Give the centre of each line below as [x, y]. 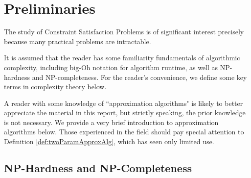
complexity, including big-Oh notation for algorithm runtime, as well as [111, 67]
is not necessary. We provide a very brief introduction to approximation [111, 122]
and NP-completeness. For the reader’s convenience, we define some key [139, 77]
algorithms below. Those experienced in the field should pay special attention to [124, 132]
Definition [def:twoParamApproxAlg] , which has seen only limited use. [109, 141]
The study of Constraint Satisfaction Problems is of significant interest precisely [124, 32]
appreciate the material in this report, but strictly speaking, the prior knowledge [125, 113]
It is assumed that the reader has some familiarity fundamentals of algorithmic [122, 58]
